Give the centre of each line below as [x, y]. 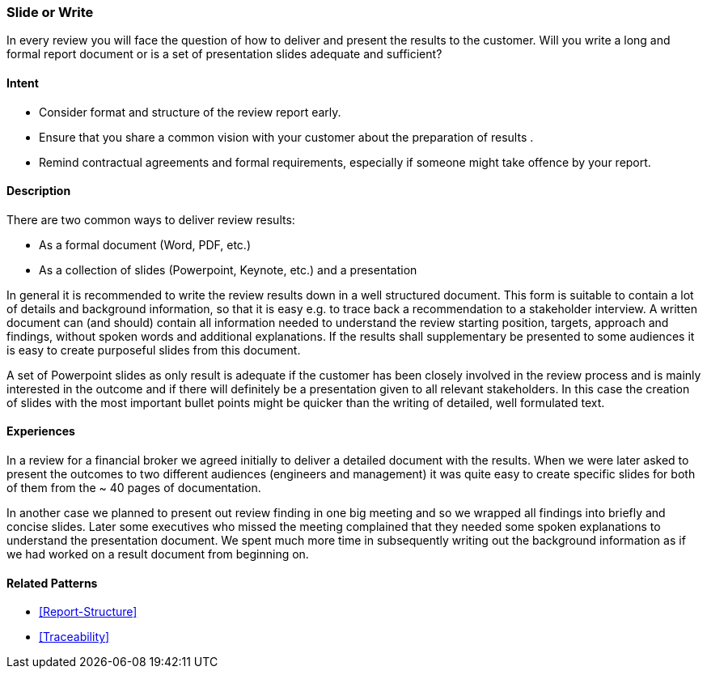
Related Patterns [52, 583]
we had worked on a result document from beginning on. [158, 554]
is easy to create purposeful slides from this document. [154, 350]
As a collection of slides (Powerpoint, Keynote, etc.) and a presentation [228, 270]
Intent [23, 83]
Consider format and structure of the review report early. [190, 112]
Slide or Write [50, 12]
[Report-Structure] [88, 612]
